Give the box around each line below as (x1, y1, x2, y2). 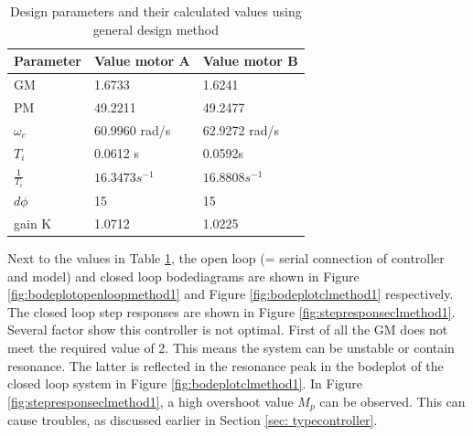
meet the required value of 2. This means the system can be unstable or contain (7, 338, 455, 357)
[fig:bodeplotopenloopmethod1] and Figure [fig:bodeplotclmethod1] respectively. (7, 284, 454, 303)
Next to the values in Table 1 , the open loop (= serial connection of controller (7, 249, 445, 268)
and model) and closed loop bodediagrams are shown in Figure (7, 266, 360, 285)
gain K (14, 213, 52, 232)
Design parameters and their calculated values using (9, 2, 302, 20)
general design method (92, 19, 220, 38)
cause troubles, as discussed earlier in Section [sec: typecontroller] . (7, 410, 378, 430)
